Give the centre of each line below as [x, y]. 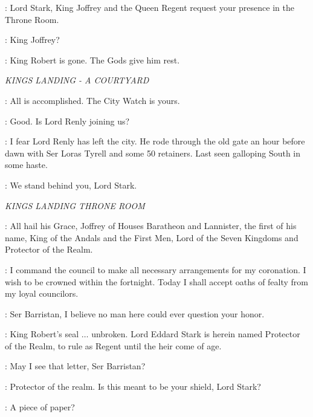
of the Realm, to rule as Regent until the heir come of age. [113, 345]
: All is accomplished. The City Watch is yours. [92, 100]
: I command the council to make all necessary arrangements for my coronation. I [156, 269]
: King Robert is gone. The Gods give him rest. [92, 60]
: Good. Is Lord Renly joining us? [67, 121]
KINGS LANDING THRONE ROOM [75, 205]
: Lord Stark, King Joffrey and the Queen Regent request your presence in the [150, 7]
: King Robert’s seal [42, 334]
